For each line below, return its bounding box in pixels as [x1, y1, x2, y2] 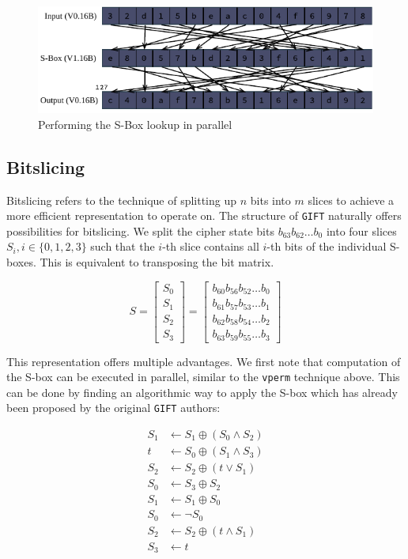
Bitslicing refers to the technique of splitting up [6, 191, 237, 208]
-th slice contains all [162, 238, 259, 255]
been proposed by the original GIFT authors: [6, 399, 221, 416]
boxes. [6, 253, 36, 270]
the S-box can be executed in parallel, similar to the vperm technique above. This [6, 368, 400, 385]
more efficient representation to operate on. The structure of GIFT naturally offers [6, 207, 402, 224]
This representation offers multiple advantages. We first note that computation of [6, 353, 401, 369]
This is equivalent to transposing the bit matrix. [40, 253, 274, 270]
